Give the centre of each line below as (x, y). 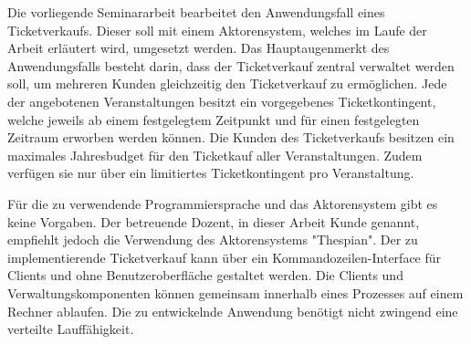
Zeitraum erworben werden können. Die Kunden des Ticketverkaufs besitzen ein (231, 137)
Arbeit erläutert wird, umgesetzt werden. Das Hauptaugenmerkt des (199, 48)
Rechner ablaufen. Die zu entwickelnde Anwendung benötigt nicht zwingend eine (233, 311)
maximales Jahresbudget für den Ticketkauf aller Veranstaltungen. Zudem (215, 155)
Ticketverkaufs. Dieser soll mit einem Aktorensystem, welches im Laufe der (217, 30)
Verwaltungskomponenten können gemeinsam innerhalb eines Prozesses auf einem (235, 292)
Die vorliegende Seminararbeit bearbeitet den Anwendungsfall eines (196, 12)
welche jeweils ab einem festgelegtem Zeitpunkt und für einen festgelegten (214, 119)
